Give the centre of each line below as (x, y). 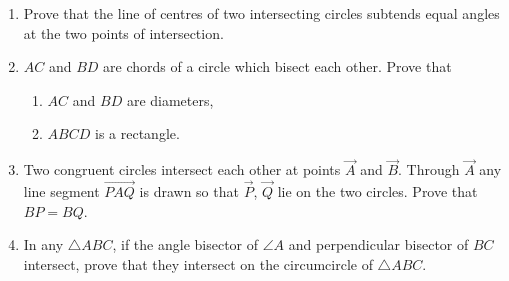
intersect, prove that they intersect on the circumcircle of (198, 263)
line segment (61, 191)
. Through (429, 169)
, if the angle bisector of (185, 244)
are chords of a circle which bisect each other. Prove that (277, 66)
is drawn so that (189, 191)
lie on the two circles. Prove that (377, 191)
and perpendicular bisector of (378, 244)
